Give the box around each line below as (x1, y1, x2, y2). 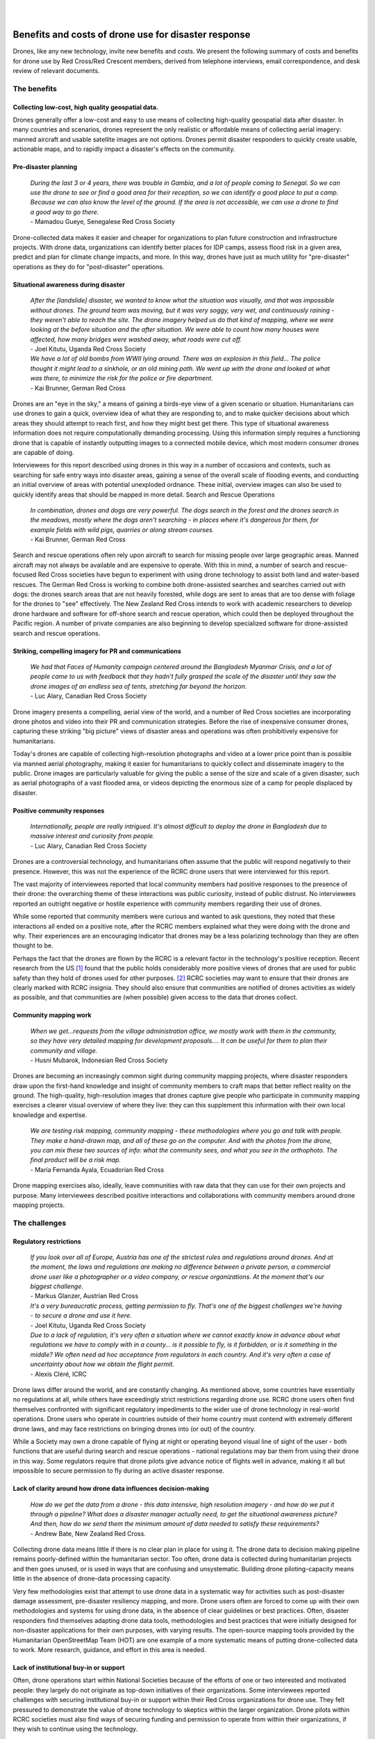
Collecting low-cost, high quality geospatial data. (12, 103, 159, 111)
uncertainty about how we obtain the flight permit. (30, 1360, 175, 1368)
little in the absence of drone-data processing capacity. (12, 1574, 172, 1582)
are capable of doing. (12, 448, 74, 456)
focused (12, 570, 37, 579)
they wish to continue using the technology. (12, 1725, 138, 1733)
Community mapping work (12, 1011, 92, 1019)
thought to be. (12, 941, 53, 949)
